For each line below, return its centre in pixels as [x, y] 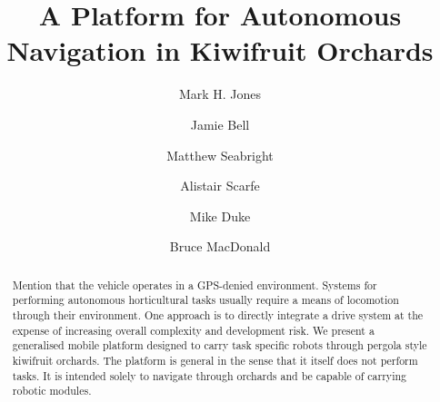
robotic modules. [52, 391]
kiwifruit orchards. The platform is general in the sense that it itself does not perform [215, 360]
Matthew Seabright [220, 155]
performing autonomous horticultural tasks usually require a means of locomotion [205, 300]
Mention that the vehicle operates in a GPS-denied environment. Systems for [195, 284]
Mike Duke [220, 216]
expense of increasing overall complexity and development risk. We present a [193, 330]
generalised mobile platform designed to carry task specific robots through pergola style [220, 345]
